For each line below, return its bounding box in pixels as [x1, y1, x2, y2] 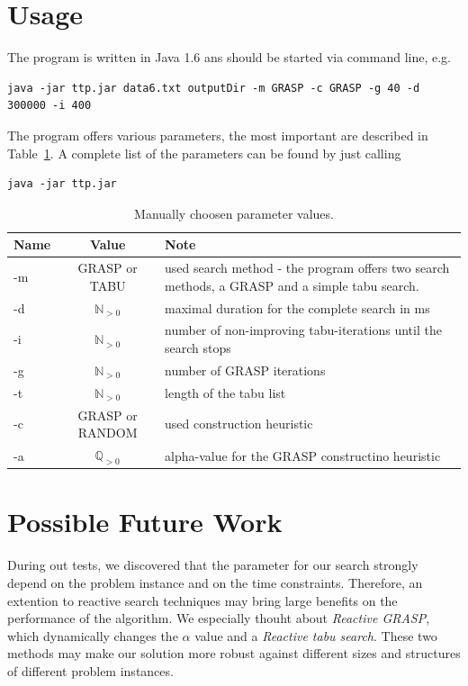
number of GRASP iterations [165, 360, 326, 379]
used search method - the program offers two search [165, 258, 450, 277]
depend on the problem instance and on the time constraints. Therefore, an [7, 573, 423, 591]
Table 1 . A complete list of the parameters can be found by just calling [7, 143, 401, 162]
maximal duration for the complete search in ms [165, 298, 430, 317]
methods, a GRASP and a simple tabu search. [165, 275, 419, 294]
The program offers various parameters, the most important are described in [7, 125, 428, 144]
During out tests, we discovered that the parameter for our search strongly [7, 555, 418, 574]
